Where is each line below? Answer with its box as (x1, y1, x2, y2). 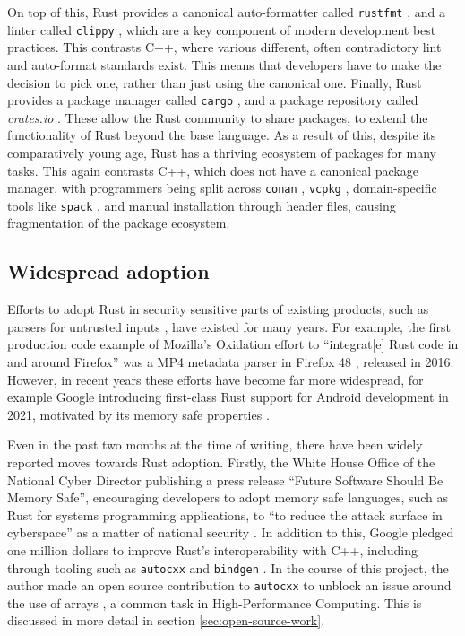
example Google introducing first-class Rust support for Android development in (7, 388, 449, 406)
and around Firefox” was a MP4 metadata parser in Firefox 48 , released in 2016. (7, 353, 454, 371)
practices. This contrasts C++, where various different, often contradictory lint (7, 38, 442, 57)
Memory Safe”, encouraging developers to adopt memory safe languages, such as (7, 488, 449, 507)
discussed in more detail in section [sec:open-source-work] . (7, 611, 325, 630)
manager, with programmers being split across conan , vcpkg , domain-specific (7, 179, 437, 197)
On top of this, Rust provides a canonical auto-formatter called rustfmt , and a (7, 3, 445, 21)
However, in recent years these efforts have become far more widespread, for (7, 370, 424, 388)
